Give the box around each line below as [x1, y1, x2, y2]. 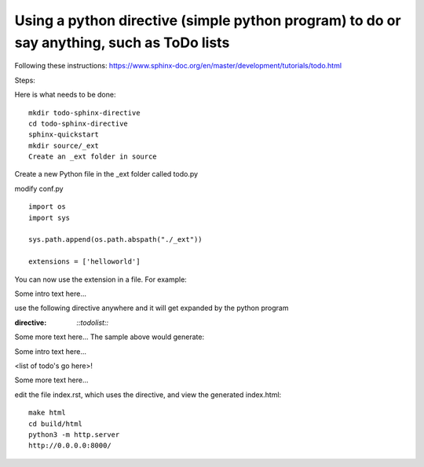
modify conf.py [14, 184, 64, 193]
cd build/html [28, 419, 82, 428]
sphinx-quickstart [28, 130, 100, 139]
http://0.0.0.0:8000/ [28, 441, 111, 451]
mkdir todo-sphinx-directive [28, 108, 141, 117]
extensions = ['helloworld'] [28, 257, 141, 266]
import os [28, 202, 66, 211]
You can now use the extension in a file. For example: [14, 275, 188, 284]
